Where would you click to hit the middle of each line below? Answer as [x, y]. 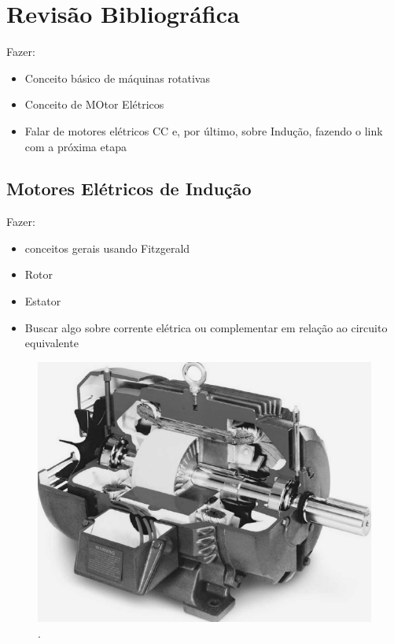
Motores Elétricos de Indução [129, 189]
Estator [43, 301]
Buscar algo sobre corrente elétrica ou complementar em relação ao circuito [206, 327]
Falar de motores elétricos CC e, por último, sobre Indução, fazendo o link [204, 130]
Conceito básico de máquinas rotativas [117, 78]
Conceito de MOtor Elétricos [94, 104]
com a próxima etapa [75, 146]
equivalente [52, 343]
